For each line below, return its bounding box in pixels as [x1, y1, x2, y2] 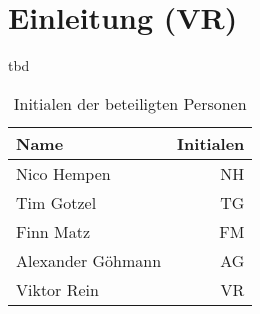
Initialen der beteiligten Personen [13, 91, 247, 115]
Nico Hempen [16, 161, 111, 185]
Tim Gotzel [16, 190, 97, 214]
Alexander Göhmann [16, 248, 162, 272]
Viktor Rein [16, 277, 99, 301]
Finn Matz [16, 219, 91, 243]
